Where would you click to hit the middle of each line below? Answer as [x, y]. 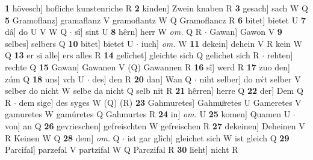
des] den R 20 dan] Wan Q [142, 78]
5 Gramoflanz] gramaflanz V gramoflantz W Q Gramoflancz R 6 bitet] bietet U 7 [155, 20]
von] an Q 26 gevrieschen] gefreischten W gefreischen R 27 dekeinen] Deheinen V [155, 125]
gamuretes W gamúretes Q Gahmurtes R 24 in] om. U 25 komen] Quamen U [148, 114]
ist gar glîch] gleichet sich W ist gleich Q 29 [208, 137]
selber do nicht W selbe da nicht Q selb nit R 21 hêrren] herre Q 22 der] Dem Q [154, 91]
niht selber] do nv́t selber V [250, 78]
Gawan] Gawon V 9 [246, 32]
